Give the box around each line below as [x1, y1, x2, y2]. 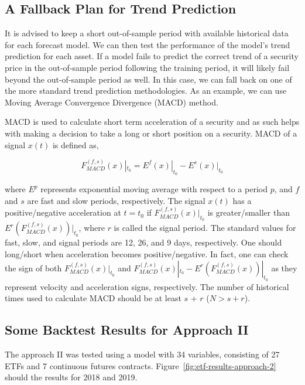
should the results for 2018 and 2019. [5, 371, 138, 383]
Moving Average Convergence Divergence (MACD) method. [5, 96, 218, 108]
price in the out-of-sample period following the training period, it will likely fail [5, 61, 290, 73]
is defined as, [52, 138, 99, 151]
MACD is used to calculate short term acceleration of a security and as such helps [5, 115, 300, 128]
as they [271, 261, 297, 274]
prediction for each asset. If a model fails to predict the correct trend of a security [5, 50, 299, 62]
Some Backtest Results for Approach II [5, 321, 249, 339]
